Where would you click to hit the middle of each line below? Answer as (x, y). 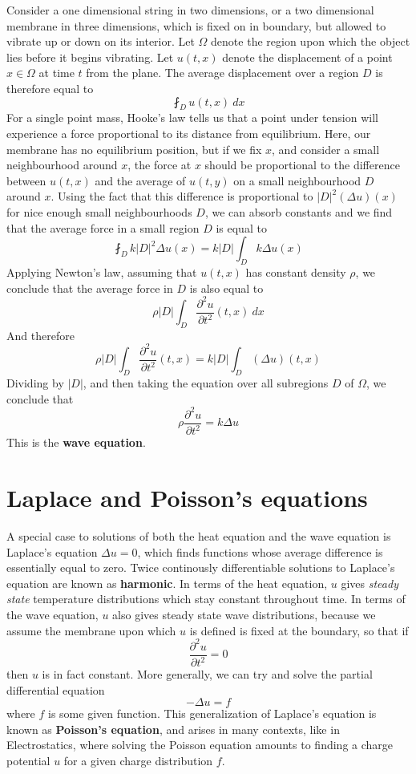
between (26, 180)
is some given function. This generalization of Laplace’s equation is (212, 713)
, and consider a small (326, 149)
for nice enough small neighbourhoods (99, 211)
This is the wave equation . (76, 442)
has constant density (296, 272)
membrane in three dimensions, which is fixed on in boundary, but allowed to (196, 25)
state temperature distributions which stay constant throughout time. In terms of (206, 599)
